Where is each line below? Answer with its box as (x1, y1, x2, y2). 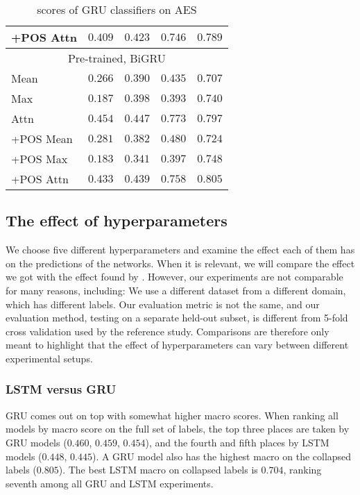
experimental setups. (6, 351, 93, 365)
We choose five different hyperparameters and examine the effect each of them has (6, 242, 355, 257)
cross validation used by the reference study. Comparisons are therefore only (6, 324, 329, 338)
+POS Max (11, 151, 68, 167)
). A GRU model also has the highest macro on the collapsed (92, 448, 352, 463)
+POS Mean (11, 131, 73, 146)
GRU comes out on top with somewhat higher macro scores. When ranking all (6, 408, 338, 422)
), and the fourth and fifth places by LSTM (145, 435, 329, 449)
